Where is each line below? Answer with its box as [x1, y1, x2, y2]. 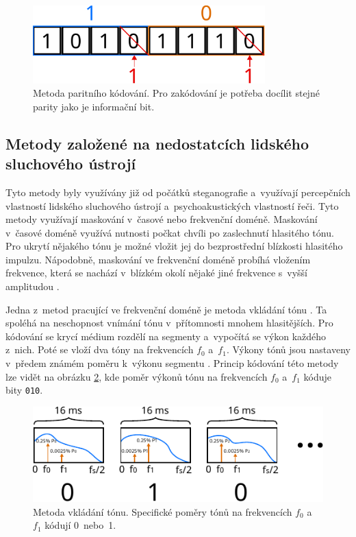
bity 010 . [5, 383, 43, 397]
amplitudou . [5, 279, 60, 294]
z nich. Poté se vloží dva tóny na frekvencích [5, 342, 194, 357]
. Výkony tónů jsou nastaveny [226, 342, 351, 357]
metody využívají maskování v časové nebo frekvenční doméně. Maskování [5, 212, 318, 226]
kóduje [303, 369, 331, 383]
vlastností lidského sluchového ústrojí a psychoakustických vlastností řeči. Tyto [5, 198, 339, 213]
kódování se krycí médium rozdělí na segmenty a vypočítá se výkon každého [5, 329, 327, 343]
